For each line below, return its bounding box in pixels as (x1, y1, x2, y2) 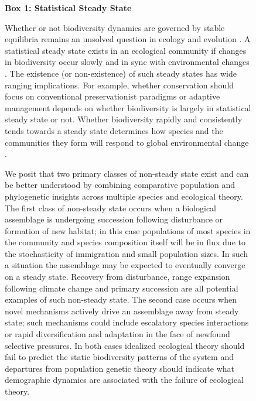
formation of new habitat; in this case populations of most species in (5, 224, 251, 237)
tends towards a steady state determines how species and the (5, 124, 223, 136)
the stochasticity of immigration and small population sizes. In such (5, 247, 248, 259)
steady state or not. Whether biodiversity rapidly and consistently (5, 113, 243, 125)
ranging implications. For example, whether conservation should (5, 78, 234, 91)
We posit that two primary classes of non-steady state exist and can (5, 167, 249, 179)
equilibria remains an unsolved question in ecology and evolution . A (5, 33, 251, 45)
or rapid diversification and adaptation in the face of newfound (5, 328, 230, 340)
